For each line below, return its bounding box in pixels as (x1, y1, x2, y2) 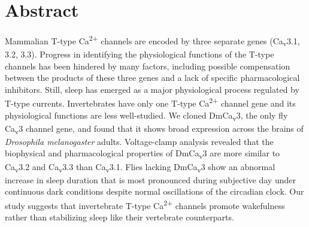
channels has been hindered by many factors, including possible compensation (5, 59, 290, 72)
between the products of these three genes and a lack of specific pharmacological (5, 71, 300, 84)
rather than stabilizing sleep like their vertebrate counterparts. (5, 211, 234, 223)
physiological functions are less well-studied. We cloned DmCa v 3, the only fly (5, 108, 288, 123)
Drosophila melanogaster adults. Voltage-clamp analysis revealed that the (5, 135, 274, 147)
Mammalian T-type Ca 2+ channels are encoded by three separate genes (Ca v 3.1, (5, 33, 300, 49)
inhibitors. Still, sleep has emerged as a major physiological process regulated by (5, 83, 299, 95)
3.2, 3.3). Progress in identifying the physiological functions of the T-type (5, 47, 274, 60)
